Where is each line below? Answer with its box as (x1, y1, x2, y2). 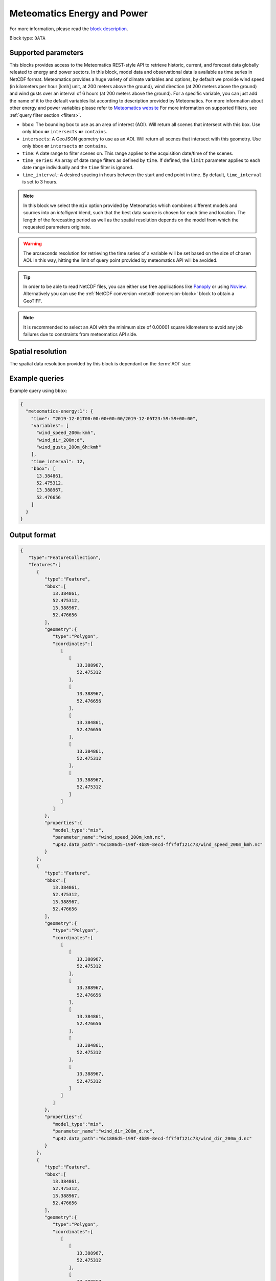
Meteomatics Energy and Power (9, 8, 148, 19)
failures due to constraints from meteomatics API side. (23, 331, 137, 337)
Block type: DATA (9, 35, 45, 41)
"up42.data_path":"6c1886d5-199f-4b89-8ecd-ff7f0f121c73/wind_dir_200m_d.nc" (52, 1135, 252, 1141)
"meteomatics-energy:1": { (26, 408, 94, 415)
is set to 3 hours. (22, 179, 58, 185)
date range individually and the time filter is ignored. (22, 164, 134, 171)
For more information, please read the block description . (9, 26, 128, 32)
